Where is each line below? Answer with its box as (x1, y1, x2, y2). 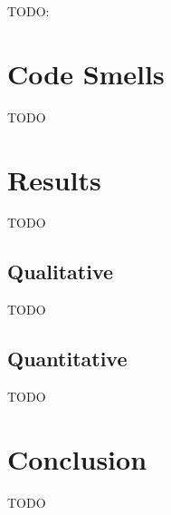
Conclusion (7, 440, 147, 477)
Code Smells (7, 54, 165, 92)
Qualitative (7, 257, 114, 286)
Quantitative (7, 345, 128, 373)
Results (7, 160, 101, 198)
